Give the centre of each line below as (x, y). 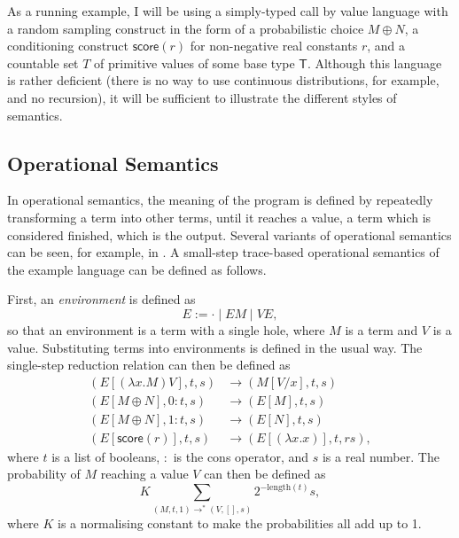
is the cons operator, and (241, 456)
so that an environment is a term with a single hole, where (166, 329)
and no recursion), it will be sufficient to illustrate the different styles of (202, 97)
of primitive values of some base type (194, 62)
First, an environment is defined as (101, 299)
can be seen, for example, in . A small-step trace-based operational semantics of (223, 252)
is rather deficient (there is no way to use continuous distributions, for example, (223, 80)
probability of (44, 474)
